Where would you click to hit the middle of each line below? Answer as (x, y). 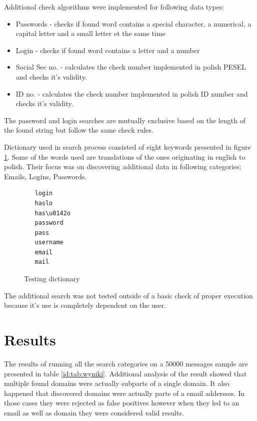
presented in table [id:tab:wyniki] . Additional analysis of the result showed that (125, 373)
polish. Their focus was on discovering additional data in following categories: (123, 166)
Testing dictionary (52, 279)
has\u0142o (53, 213)
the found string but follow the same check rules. (79, 130)
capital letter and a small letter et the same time (90, 33)
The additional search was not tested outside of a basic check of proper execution (128, 295)
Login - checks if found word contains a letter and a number (108, 50)
